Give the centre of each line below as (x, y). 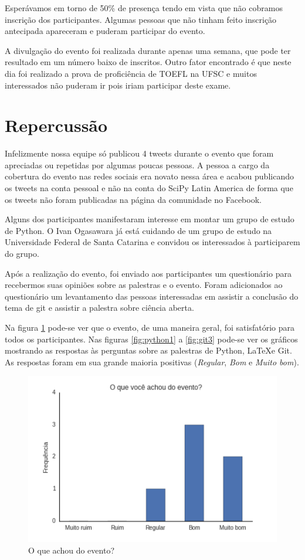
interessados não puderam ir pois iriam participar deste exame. (118, 85)
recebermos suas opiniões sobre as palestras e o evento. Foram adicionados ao (144, 285)
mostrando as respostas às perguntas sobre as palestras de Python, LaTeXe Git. (148, 350)
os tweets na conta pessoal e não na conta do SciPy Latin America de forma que (149, 188)
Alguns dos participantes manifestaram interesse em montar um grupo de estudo (150, 219)
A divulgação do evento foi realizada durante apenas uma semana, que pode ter (148, 50)
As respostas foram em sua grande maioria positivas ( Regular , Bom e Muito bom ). (152, 362)
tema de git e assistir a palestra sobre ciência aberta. (99, 308)
